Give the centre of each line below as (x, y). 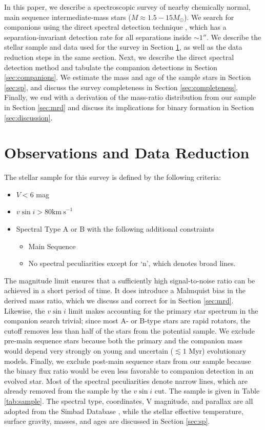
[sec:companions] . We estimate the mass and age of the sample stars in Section (128, 77)
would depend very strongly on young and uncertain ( (89, 350)
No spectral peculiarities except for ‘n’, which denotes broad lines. (132, 263)
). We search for (209, 17)
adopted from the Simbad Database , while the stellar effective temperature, (124, 411)
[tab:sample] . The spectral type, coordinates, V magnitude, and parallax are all (129, 401)
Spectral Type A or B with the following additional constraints (115, 229)
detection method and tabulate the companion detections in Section (111, 67)
